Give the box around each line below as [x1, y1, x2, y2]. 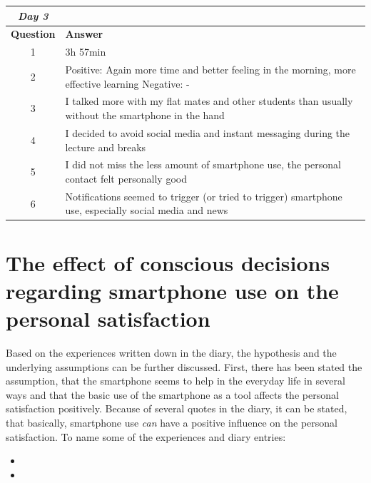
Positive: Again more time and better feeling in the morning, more [65, 62, 356, 77]
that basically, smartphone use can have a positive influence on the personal [6, 415, 337, 429]
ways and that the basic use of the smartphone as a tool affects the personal [6, 387, 339, 402]
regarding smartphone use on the [6, 275, 339, 305]
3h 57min [65, 44, 106, 59]
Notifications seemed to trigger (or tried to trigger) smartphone [65, 188, 342, 203]
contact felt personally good [65, 171, 187, 185]
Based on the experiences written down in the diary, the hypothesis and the [6, 345, 337, 360]
